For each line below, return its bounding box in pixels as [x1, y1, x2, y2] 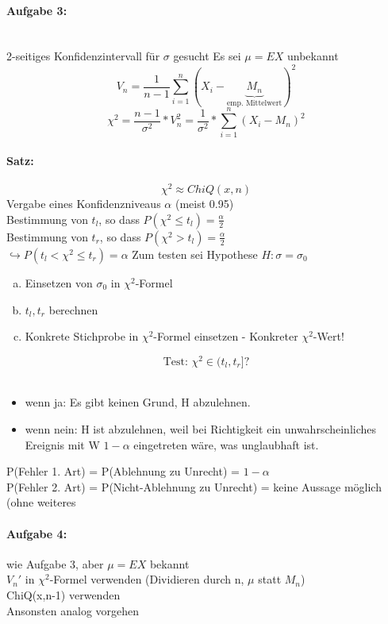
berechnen [48, 301, 98, 318]
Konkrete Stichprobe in [25, 328, 139, 345]
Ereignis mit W [25, 436, 100, 453]
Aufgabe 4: [6, 525, 67, 541]
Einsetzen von [25, 274, 93, 291]
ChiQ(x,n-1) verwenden [6, 586, 121, 603]
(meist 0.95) [175, 195, 234, 212]
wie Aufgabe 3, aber [6, 555, 104, 572]
